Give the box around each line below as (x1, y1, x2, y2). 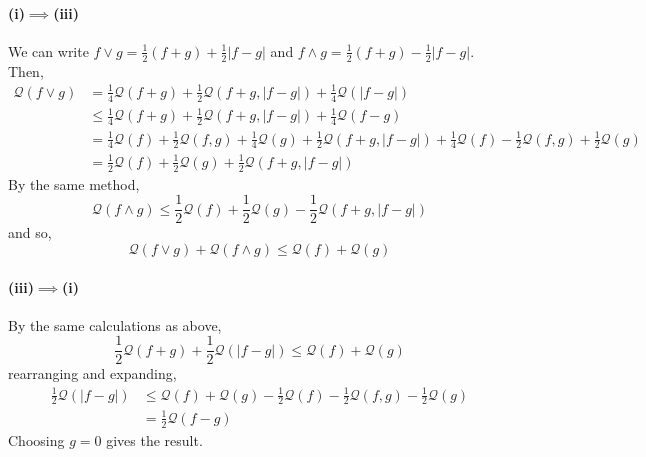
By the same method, (8, 173, 140, 194)
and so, (8, 222, 52, 243)
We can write (8, 40, 89, 61)
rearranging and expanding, (8, 363, 177, 384)
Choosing (8, 429, 65, 450)
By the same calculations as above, (8, 314, 222, 335)
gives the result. (106, 429, 203, 450)
